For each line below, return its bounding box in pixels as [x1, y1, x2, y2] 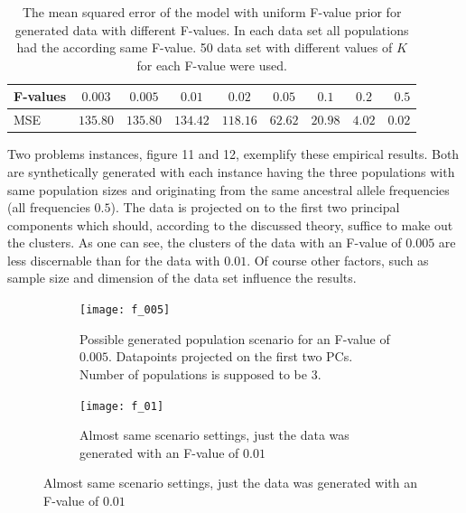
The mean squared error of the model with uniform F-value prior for [22, 3, 402, 21]
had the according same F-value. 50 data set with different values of [16, 38, 393, 57]
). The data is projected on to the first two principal [110, 198, 400, 217]
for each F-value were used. [136, 55, 287, 74]
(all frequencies [7, 198, 90, 217]
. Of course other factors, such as [247, 250, 429, 269]
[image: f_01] [79, 399, 164, 413]
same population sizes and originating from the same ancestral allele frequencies [7, 180, 450, 199]
